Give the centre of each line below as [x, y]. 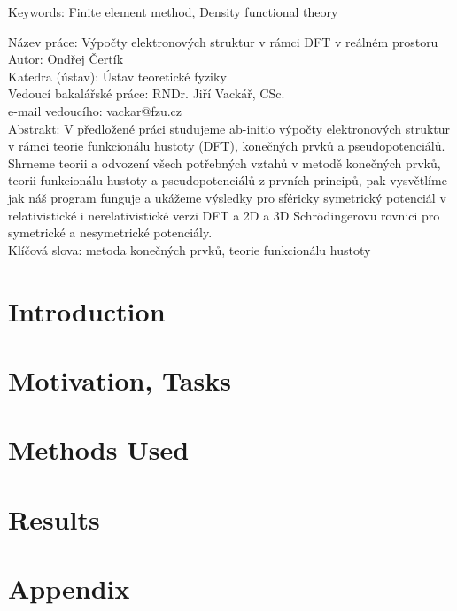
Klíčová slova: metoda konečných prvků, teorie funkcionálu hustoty [190, 249]
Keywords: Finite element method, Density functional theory [173, 12]
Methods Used [99, 449]
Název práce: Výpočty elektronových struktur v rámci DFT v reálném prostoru [223, 41]
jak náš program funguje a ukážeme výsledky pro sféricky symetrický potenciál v [227, 197]
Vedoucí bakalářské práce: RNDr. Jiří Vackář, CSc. [147, 93]
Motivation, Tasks [120, 379]
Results [54, 518]
